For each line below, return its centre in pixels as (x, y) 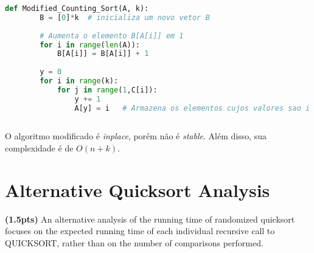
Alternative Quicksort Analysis (138, 189)
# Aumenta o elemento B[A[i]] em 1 (112, 36)
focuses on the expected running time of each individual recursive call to (140, 231)
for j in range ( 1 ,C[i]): (107, 90)
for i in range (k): (79, 81)
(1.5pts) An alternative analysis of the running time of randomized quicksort (150, 219)
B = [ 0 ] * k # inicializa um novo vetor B (125, 17)
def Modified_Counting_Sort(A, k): (77, 9)
